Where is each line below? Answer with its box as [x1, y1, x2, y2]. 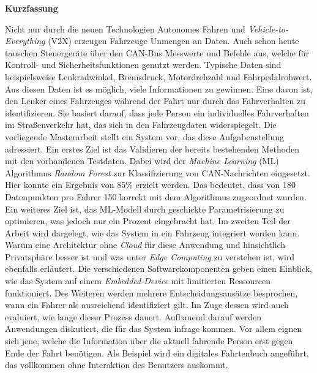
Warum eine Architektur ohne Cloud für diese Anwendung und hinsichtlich [5, 238, 286, 251]
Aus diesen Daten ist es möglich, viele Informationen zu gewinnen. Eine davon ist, [5, 82, 313, 95]
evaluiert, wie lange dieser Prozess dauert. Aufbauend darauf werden [5, 310, 262, 323]
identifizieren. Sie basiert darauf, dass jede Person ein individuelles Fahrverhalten [5, 106, 309, 119]
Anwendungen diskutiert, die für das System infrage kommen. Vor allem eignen [5, 322, 302, 335]
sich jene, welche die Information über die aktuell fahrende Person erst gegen [5, 334, 293, 347]
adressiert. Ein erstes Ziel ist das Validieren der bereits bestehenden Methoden [5, 142, 299, 155]
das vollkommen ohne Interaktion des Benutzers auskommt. [5, 358, 228, 371]
